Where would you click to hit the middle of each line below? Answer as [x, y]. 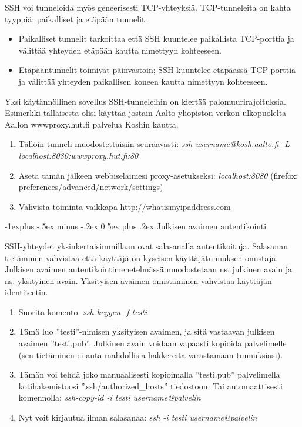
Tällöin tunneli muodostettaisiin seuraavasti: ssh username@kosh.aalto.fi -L [154, 144]
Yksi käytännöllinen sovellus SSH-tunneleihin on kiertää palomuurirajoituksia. [145, 101]
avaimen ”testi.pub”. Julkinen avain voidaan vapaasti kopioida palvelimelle [152, 343]
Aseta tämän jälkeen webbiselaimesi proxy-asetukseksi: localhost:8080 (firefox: [158, 175]
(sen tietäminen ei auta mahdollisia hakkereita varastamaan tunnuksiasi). [151, 354]
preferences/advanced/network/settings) [91, 187]
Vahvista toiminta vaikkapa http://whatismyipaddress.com [125, 206]
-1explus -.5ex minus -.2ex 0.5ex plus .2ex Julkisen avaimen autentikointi [136, 226]
